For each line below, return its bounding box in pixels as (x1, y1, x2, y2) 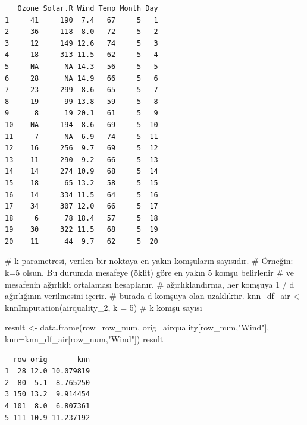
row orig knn (13, 355, 90, 364)
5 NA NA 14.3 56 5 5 (5, 62, 158, 71)
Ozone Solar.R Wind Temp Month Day (17, 4, 158, 12)
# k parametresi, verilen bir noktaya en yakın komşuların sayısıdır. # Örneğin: (5, 254, 293, 267)
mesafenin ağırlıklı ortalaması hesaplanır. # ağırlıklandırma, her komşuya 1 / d (5, 278, 295, 290)
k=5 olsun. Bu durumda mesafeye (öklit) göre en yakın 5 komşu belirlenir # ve (5, 266, 294, 279)
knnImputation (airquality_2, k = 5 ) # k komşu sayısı (5, 301, 202, 313)
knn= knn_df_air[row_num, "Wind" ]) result (5, 333, 164, 345)
